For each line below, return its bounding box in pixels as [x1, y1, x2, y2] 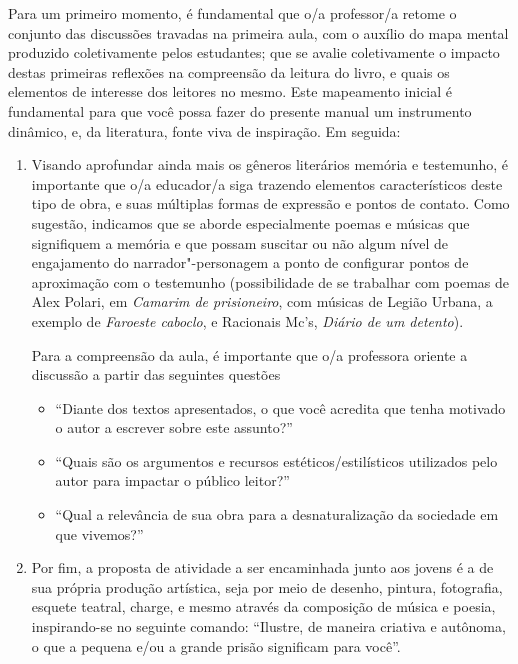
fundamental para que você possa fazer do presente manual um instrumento [8, 100, 472, 121]
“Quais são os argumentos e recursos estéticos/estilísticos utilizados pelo [55, 450, 498, 471]
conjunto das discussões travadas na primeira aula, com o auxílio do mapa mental [8, 22, 509, 43]
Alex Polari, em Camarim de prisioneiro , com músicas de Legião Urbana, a [31, 291, 493, 312]
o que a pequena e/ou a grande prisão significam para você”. [31, 635, 401, 656]
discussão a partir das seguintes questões [31, 364, 281, 385]
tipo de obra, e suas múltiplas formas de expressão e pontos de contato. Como [31, 193, 510, 214]
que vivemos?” [55, 523, 144, 544]
